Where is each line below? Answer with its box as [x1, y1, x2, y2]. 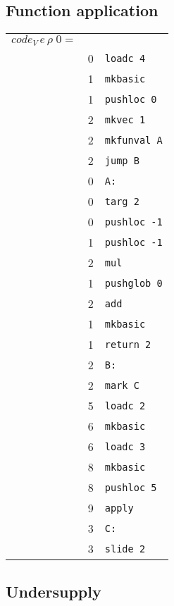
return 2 [104, 338, 151, 350]
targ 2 [104, 195, 139, 207]
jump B [104, 154, 139, 166]
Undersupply [6, 580, 101, 602]
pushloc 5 [104, 481, 157, 493]
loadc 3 [104, 440, 146, 452]
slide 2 [104, 543, 146, 555]
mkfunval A [104, 134, 163, 146]
